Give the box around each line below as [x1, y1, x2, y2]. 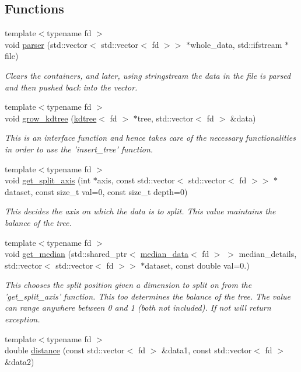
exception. [5, 313, 40, 325]
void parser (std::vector [5, 38, 87, 50]
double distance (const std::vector [5, 344, 125, 356]
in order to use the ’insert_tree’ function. [5, 142, 153, 155]
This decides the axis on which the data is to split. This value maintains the [5, 205, 276, 217]
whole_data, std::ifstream [190, 38, 282, 50]
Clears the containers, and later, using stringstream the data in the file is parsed [5, 69, 291, 81]
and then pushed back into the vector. [5, 81, 138, 93]
